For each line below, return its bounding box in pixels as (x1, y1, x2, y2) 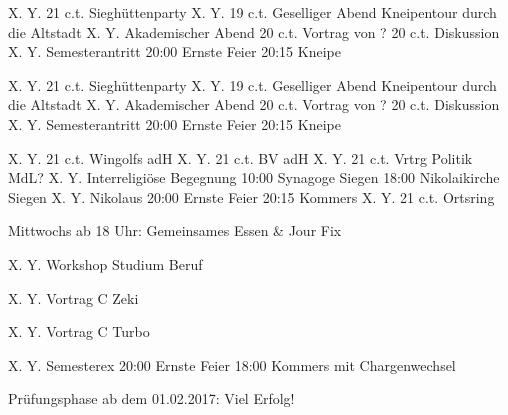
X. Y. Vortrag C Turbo (8, 321, 150, 342)
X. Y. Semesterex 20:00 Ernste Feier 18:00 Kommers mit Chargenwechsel (8, 354, 456, 375)
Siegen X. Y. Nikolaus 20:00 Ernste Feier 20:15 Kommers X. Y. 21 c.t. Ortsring (8, 186, 495, 207)
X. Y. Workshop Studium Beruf (8, 253, 203, 274)
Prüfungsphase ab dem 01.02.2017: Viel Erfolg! (8, 388, 295, 409)
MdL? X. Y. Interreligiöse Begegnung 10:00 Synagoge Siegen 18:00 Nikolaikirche (8, 167, 500, 188)
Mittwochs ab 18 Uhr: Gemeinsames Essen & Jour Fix (8, 220, 342, 241)
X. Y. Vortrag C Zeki (8, 287, 139, 308)
